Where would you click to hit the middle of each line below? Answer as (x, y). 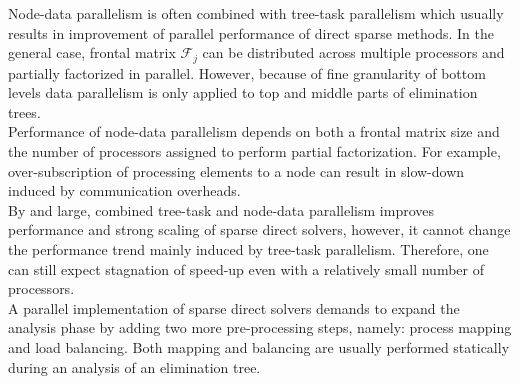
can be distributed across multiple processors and (353, 52)
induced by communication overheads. (124, 190)
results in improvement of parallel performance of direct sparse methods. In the (251, 32)
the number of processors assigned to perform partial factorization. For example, (254, 151)
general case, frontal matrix (92, 52)
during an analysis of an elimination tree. (134, 366)
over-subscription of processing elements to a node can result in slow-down (236, 170)
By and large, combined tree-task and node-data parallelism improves (221, 209)
